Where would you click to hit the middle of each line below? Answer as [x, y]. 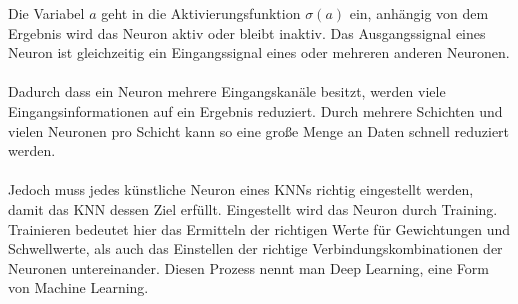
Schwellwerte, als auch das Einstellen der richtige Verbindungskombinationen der [255, 248]
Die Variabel [46, 13]
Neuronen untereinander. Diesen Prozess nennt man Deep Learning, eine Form [248, 267]
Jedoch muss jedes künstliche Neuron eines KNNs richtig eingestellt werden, [241, 189]
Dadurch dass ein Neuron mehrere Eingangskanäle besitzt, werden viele [227, 91]
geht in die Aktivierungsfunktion [201, 13]
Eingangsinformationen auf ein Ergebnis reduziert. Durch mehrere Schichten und [255, 110]
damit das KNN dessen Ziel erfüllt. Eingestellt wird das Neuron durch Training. [253, 208]
